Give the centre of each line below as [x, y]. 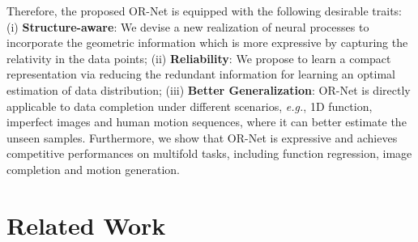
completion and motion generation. [93, 169]
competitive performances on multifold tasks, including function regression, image [209, 153]
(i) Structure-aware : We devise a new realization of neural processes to [188, 26]
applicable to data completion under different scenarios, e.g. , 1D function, [190, 106]
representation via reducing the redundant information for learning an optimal [201, 74]
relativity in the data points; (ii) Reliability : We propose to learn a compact [199, 58]
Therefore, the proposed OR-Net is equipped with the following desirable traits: [204, 11]
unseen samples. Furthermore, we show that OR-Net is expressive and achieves [202, 137]
